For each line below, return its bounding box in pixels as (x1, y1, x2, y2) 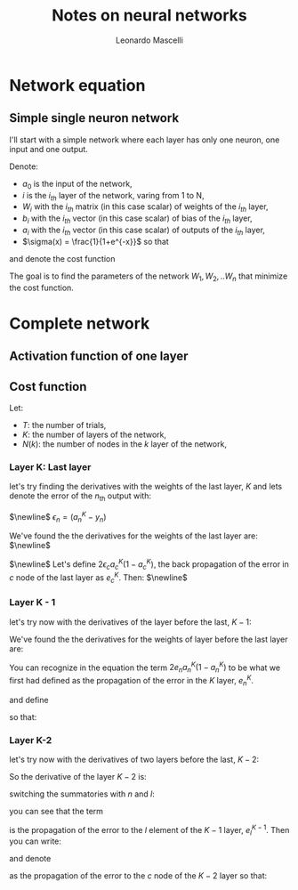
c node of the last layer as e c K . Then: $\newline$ (9, 570, 189, 585)
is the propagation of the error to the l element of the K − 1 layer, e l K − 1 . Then (9, 822, 290, 837)
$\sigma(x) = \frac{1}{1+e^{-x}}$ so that (21, 236, 169, 247)
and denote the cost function (9, 253, 116, 263)
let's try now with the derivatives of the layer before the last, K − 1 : (9, 616, 252, 627)
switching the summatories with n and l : (9, 789, 156, 799)
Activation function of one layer (9, 349, 189, 364)
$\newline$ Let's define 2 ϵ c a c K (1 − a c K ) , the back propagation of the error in (9, 557, 289, 571)
